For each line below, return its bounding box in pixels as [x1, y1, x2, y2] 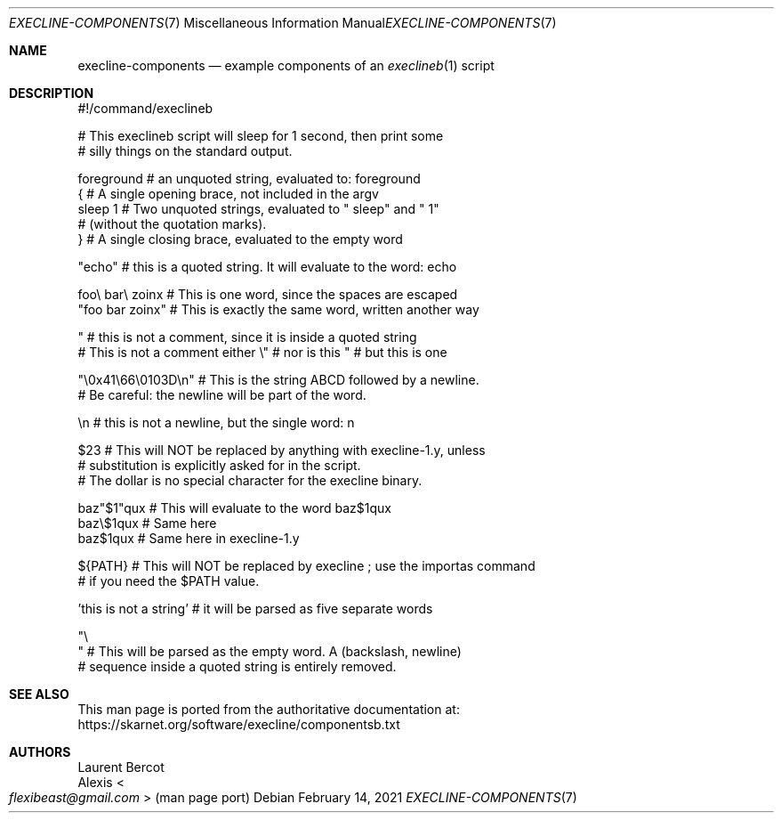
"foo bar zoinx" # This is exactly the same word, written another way [77, 302, 479, 317]
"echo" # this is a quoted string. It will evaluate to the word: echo [77, 259, 457, 274]
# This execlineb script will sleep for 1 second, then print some [77, 128, 444, 143]
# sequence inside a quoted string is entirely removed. [77, 659, 397, 674]
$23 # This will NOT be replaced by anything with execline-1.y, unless [77, 442, 486, 458]
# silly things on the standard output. [77, 143, 293, 158]
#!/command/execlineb [77, 101, 213, 116]
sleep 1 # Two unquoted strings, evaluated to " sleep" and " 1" [77, 201, 439, 216]
